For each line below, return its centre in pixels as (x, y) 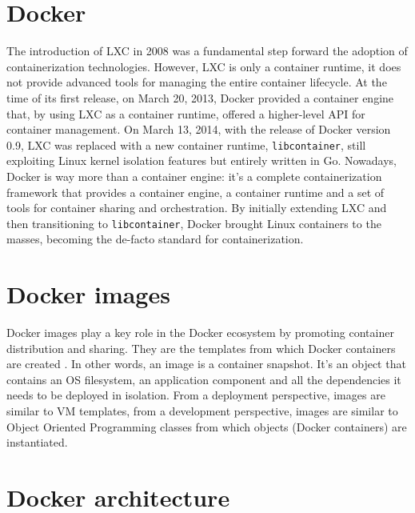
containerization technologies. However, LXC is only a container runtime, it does (204, 66)
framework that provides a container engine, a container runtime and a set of (196, 192)
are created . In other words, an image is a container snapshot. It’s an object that (206, 364)
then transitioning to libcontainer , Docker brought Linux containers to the (194, 223)
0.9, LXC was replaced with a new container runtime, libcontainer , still (186, 144)
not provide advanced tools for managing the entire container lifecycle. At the (197, 82)
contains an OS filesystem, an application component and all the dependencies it (204, 379)
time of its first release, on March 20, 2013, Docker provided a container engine (200, 97)
